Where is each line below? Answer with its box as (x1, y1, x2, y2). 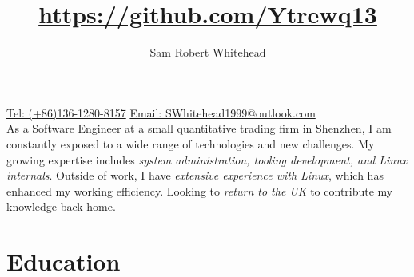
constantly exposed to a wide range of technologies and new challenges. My (6, 135, 375, 152)
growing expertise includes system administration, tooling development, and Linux (6, 151, 408, 168)
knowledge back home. (6, 198, 116, 215)
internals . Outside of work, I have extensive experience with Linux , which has (6, 167, 384, 184)
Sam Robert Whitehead (149, 44, 266, 61)
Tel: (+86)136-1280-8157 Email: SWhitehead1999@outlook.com (6, 104, 316, 121)
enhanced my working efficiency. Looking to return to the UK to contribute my (6, 182, 393, 199)
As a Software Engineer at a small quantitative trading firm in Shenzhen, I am (6, 120, 392, 137)
